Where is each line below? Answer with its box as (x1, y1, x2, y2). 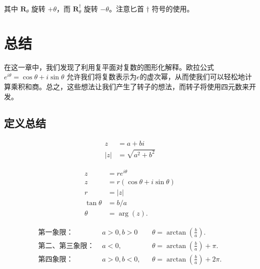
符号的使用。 (151, 3, 194, 13)
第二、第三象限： (38, 242, 94, 250)
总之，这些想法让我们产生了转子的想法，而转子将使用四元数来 (45, 81, 249, 91)
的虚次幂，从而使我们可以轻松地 (139, 71, 245, 82)
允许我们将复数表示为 (66, 71, 137, 82)
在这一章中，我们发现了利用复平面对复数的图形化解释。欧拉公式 (4, 61, 214, 72)
